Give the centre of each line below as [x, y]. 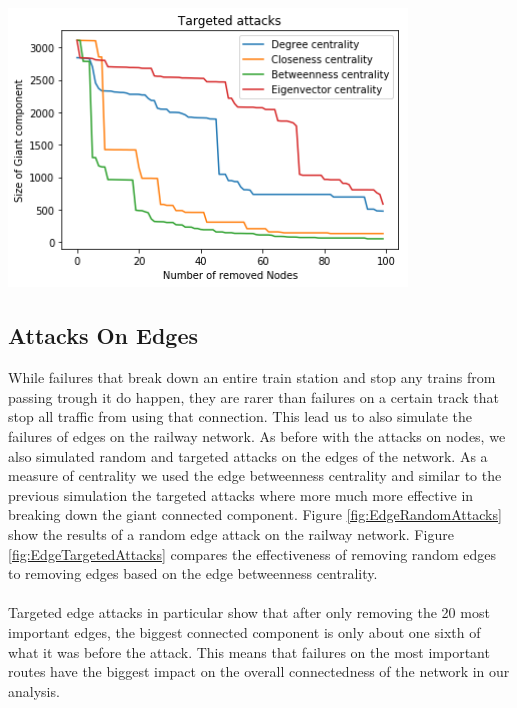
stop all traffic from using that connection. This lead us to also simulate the [240, 416]
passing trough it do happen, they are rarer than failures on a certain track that [253, 396]
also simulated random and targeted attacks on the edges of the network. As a [248, 455]
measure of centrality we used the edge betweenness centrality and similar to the [255, 475]
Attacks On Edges [103, 335]
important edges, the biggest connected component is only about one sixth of [244, 631]
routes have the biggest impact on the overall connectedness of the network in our [259, 671]
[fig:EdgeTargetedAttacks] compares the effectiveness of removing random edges [252, 553]
